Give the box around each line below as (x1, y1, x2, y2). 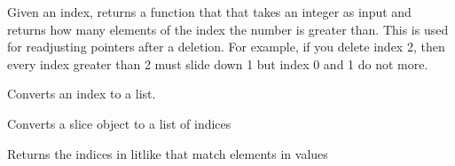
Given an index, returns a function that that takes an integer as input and (7, 3, 412, 20)
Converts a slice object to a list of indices (7, 114, 231, 132)
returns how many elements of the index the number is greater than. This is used (7, 20, 449, 38)
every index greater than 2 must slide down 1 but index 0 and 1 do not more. (7, 54, 428, 73)
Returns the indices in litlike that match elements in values (7, 144, 328, 162)
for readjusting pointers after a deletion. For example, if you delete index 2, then (7, 37, 445, 56)
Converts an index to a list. (7, 84, 156, 103)
